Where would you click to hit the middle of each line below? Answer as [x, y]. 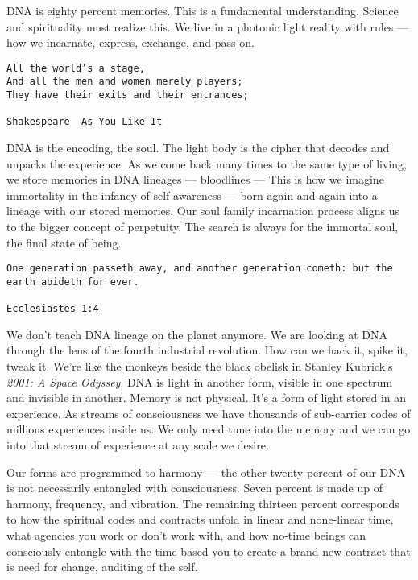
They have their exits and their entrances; [128, 95]
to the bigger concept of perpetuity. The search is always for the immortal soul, [203, 227]
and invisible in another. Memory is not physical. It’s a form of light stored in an [207, 398]
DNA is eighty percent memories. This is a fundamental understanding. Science [203, 10]
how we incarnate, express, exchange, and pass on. [130, 42]
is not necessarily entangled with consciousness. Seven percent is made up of [195, 488]
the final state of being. [64, 242]
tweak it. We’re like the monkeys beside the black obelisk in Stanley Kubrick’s [200, 366]
